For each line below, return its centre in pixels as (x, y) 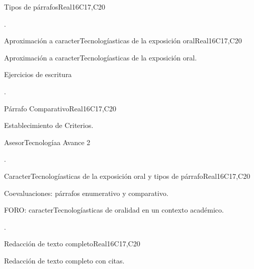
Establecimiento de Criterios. (49, 125)
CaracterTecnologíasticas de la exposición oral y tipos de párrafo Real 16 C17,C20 (127, 176)
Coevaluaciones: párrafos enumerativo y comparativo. (86, 193)
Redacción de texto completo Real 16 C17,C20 (72, 244)
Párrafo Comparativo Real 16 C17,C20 (60, 108)
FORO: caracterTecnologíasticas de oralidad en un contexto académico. (114, 210)
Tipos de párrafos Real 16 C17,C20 (55, 7)
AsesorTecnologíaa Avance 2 (47, 142)
